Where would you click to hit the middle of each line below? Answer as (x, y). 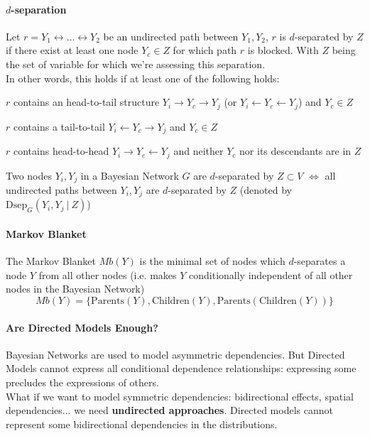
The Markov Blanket (51, 261)
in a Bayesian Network (130, 175)
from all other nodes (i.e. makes (108, 274)
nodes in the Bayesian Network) (75, 289)
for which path (205, 50)
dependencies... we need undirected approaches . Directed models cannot (169, 410)
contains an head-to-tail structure (86, 102)
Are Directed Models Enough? (82, 327)
